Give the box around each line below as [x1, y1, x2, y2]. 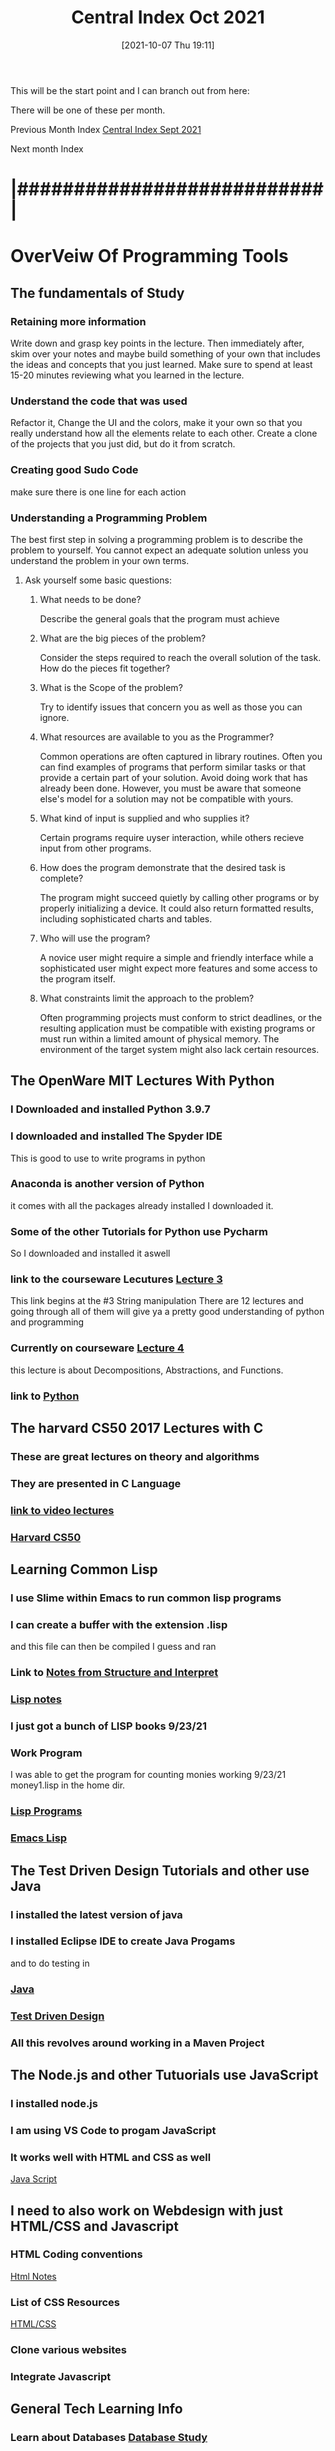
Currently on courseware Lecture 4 [10, 1341, 185, 1355]
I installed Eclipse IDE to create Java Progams [10, 1934, 236, 1948]
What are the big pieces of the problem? [39, 632, 207, 644]
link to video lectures [10, 1503, 115, 1517]
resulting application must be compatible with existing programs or [39, 1022, 316, 1034]
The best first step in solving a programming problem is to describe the [10, 533, 303, 545]
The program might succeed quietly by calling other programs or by [39, 891, 320, 903]
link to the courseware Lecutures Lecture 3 [10, 1272, 223, 1286]
